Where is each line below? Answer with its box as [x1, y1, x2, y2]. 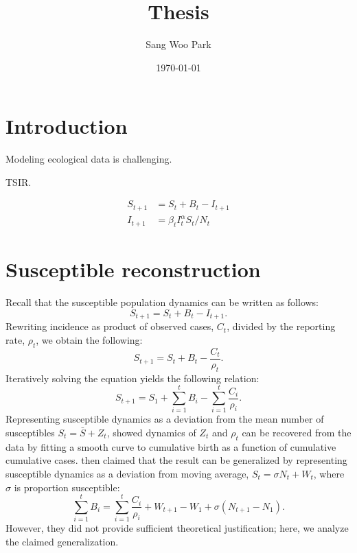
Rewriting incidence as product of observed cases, [5, 319, 214, 333]
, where [313, 466, 345, 480]
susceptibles [5, 425, 55, 439]
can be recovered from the [242, 425, 352, 439]
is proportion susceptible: [14, 480, 120, 494]
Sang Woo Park [146, 37, 211, 51]
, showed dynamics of [106, 425, 196, 439]
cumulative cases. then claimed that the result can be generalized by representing [5, 453, 347, 467]
